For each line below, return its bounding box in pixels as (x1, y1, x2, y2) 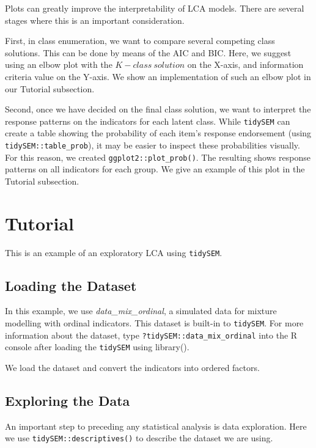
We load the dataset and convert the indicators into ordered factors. (5, 361, 260, 374)
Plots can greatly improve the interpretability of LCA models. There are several (5, 2, 304, 14)
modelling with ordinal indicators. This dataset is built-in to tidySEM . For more (5, 317, 304, 329)
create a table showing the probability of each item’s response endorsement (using (5, 127, 312, 139)
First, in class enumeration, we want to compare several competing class (5, 34, 275, 47)
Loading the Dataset (5, 276, 137, 295)
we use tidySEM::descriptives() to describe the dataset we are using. (5, 431, 273, 444)
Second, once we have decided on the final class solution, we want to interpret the (5, 103, 311, 116)
